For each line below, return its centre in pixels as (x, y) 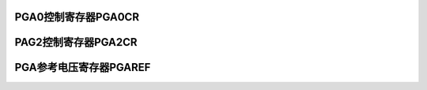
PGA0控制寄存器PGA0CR (77, 17)
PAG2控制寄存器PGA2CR (76, 42)
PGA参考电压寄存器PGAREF (83, 67)
